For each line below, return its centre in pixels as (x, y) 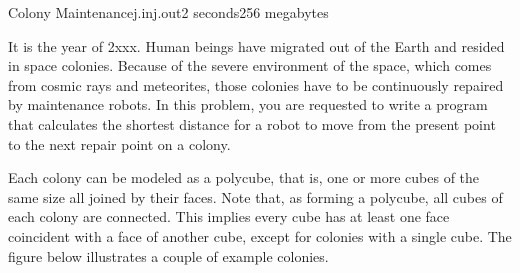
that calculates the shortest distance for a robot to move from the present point (252, 123)
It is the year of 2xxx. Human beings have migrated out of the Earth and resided (256, 45)
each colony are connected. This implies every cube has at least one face (229, 216)
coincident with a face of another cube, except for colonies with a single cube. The (260, 235)
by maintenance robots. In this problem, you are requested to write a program (248, 104)
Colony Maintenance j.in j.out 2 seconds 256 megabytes (168, 12)
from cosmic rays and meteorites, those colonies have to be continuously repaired (256, 84)
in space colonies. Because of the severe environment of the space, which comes (250, 65)
